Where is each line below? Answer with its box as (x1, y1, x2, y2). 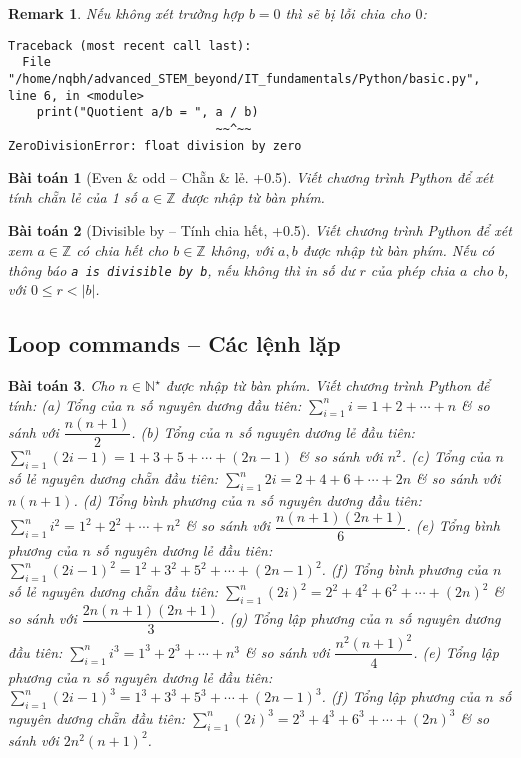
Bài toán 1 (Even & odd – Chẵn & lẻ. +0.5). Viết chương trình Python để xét (8, 167, 494, 188)
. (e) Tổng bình (406, 515, 500, 536)
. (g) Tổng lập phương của (220, 608, 381, 629)
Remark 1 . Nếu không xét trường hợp (8, 3, 244, 23)
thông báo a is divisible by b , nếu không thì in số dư (8, 259, 355, 280)
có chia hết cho (76, 239, 169, 260)
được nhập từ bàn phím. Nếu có (302, 239, 495, 260)
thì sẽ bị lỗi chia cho (285, 3, 411, 23)
